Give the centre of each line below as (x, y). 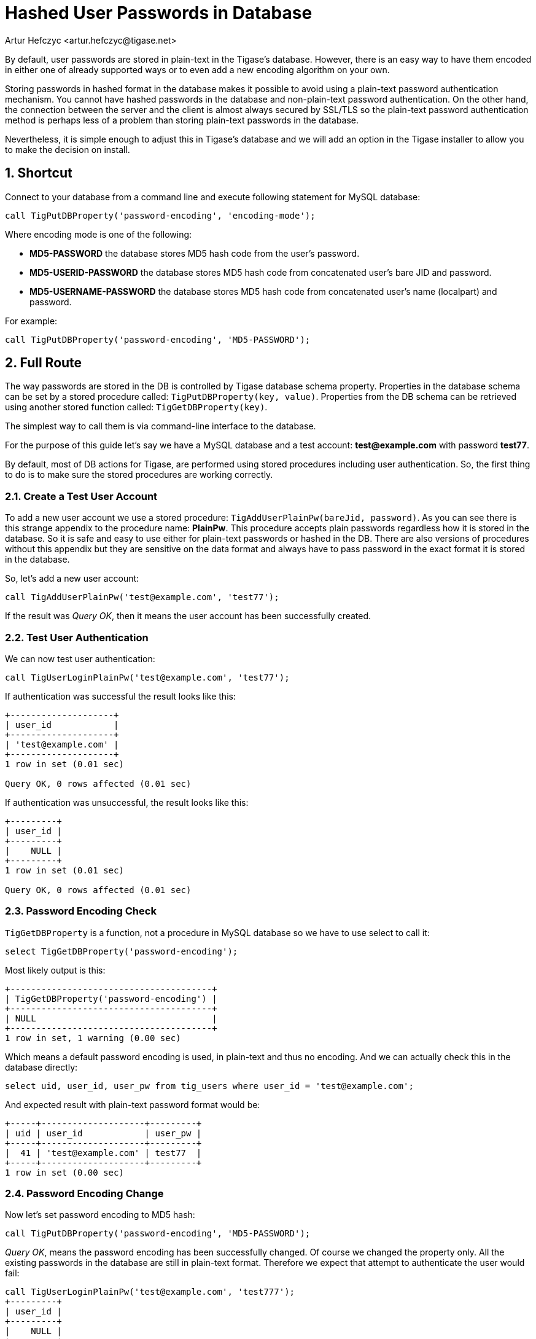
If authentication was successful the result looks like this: (120, 696)
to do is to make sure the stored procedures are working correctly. (139, 475)
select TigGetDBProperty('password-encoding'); (122, 951)
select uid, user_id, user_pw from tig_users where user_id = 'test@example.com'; (209, 1086)
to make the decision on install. (68, 149)
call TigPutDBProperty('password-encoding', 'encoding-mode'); (160, 215)
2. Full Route (44, 363)
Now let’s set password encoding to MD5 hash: (100, 1215)
